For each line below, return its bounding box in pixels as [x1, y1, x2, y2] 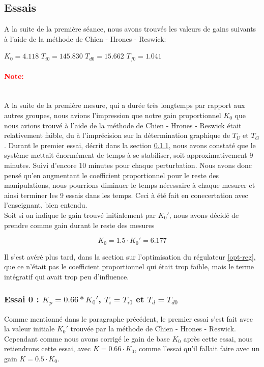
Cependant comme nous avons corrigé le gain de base [4, 333, 170, 344]
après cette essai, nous [183, 333, 253, 344]
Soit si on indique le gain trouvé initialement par [4, 209, 156, 220]
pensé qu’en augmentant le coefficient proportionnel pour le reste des [4, 170, 219, 180]
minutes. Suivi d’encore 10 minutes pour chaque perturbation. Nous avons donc [4, 159, 252, 170]
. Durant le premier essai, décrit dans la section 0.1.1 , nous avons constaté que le [4, 139, 256, 150]
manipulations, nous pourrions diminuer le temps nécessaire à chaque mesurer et [4, 180, 255, 190]
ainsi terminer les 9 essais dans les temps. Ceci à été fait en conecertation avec [4, 189, 248, 200]
